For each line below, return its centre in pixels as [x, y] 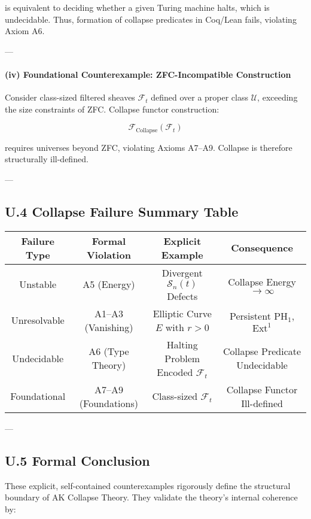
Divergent [182, 272]
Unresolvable [38, 320]
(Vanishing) [109, 327]
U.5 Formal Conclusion [77, 460]
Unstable [38, 284]
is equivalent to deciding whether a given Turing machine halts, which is [137, 7]
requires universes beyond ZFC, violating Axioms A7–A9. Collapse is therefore [149, 147]
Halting [182, 344]
